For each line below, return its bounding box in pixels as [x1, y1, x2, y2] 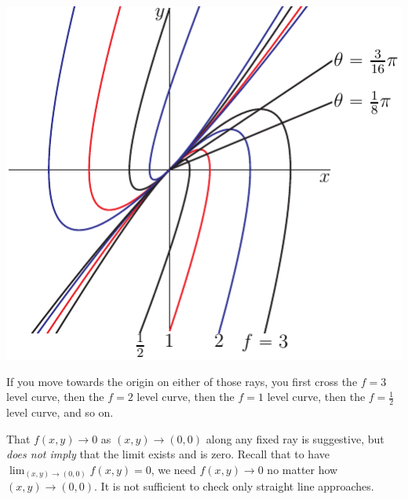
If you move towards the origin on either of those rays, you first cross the [6, 373, 358, 389]
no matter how [267, 461, 338, 477]
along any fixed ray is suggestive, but [206, 430, 384, 447]
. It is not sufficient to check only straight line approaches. [94, 478, 374, 494]
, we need [151, 461, 196, 477]
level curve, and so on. [6, 404, 114, 421]
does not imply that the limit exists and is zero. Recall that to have [6, 446, 330, 462]
